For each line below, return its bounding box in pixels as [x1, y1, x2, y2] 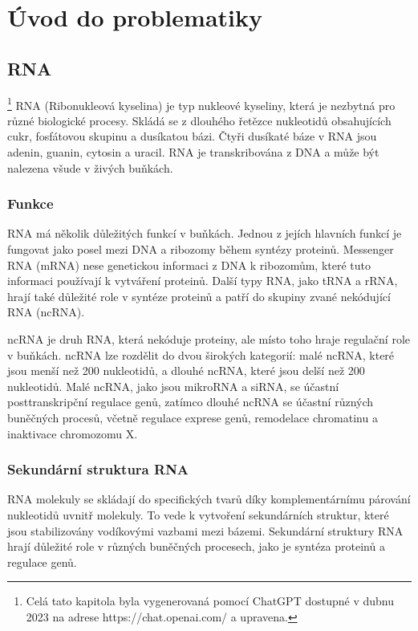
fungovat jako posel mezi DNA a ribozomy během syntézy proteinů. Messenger [7, 241, 394, 258]
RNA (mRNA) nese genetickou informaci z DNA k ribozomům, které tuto [7, 256, 371, 273]
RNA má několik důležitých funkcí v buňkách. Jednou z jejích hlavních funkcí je [7, 225, 402, 242]
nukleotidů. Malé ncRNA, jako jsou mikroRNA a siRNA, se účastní [7, 377, 339, 394]
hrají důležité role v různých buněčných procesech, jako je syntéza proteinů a [7, 538, 385, 555]
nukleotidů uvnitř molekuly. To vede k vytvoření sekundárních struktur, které [7, 506, 389, 523]
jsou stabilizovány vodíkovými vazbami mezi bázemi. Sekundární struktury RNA [7, 522, 404, 539]
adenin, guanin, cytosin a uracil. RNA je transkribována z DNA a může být [7, 144, 379, 161]
